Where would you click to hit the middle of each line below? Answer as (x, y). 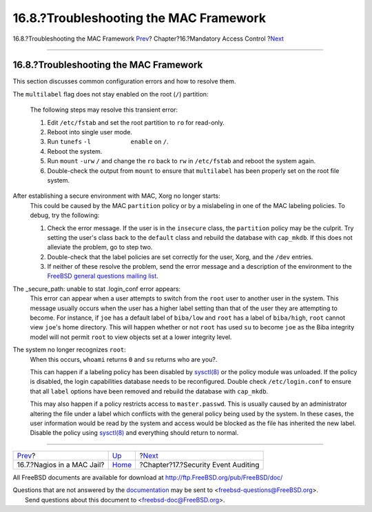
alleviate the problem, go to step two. (100, 247)
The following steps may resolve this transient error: (104, 110)
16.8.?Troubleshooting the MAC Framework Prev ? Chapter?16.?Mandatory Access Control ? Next (148, 39)
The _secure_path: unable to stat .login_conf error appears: (97, 289)
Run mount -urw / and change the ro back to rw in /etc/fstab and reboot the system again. (182, 161)
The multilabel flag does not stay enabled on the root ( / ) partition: (111, 94)
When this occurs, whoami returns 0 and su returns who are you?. (124, 359)
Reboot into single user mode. (90, 132)
